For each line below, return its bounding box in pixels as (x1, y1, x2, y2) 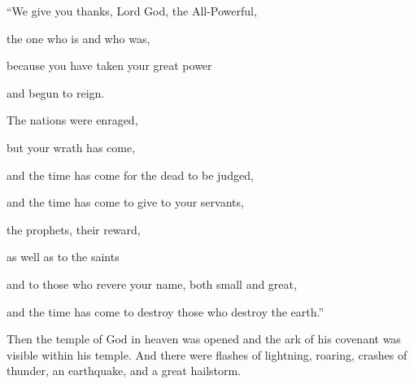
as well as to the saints (7, 248, 120, 265)
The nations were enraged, (7, 111, 138, 129)
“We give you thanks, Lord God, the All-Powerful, (7, 2, 257, 19)
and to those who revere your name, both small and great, (7, 275, 297, 292)
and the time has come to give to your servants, (7, 194, 244, 211)
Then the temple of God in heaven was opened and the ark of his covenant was (7, 330, 401, 347)
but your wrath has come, (7, 138, 136, 155)
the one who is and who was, (7, 29, 150, 46)
